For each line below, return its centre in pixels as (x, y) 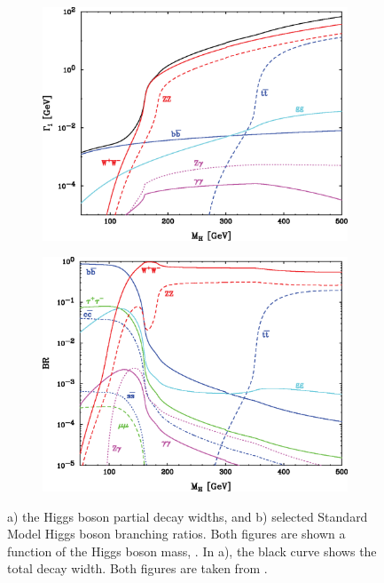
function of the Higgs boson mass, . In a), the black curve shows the (192, 551)
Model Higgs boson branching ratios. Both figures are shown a (176, 534)
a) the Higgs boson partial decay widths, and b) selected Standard (188, 516)
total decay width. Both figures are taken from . (137, 568)
